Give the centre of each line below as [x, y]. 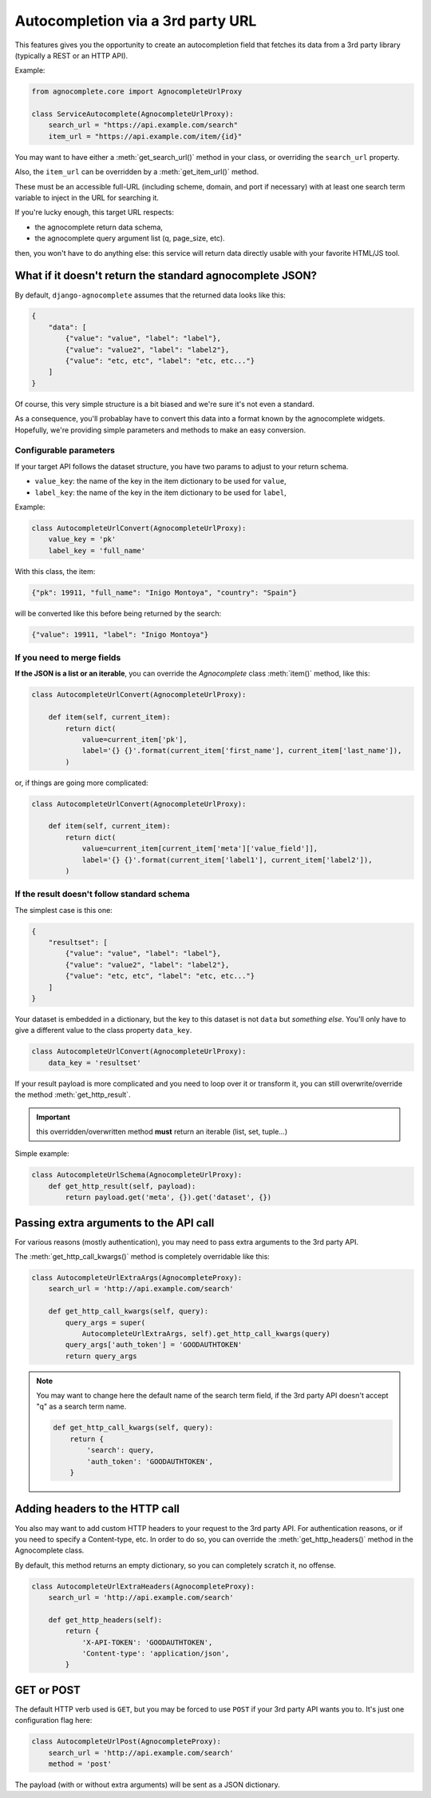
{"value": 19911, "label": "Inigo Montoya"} [120, 634]
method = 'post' [80, 1764]
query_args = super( [105, 1322]
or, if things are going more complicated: [81, 783]
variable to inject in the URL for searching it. [87, 198]
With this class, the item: [55, 571]
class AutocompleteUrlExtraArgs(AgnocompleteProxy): [137, 1278]
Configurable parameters [65, 450]
